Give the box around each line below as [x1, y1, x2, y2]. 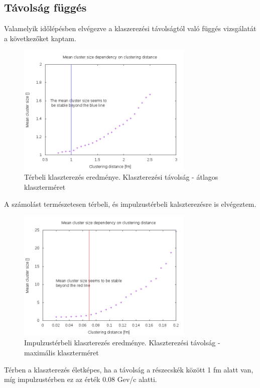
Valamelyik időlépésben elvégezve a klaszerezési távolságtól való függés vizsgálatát [4, 23, 256, 34]
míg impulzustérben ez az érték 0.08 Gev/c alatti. [4, 374, 157, 384]
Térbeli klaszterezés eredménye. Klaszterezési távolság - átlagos [24, 172, 218, 182]
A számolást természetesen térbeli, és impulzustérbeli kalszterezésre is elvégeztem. [4, 198, 256, 209]
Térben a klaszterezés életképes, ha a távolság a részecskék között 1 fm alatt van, [4, 364, 253, 374]
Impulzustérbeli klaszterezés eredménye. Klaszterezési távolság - [24, 337, 220, 348]
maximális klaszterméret [24, 347, 99, 357]
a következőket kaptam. [4, 33, 76, 43]
